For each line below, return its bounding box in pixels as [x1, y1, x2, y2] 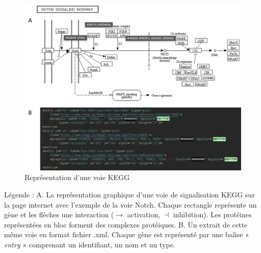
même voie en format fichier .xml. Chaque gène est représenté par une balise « [4, 229, 249, 240]
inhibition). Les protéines [173, 209, 252, 220]
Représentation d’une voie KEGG [25, 172, 130, 183]
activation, [127, 209, 160, 220]
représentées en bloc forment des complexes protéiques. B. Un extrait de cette [4, 219, 248, 230]
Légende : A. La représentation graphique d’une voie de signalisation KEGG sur [4, 189, 255, 200]
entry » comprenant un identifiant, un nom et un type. [4, 239, 176, 250]
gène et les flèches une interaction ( [4, 209, 114, 220]
